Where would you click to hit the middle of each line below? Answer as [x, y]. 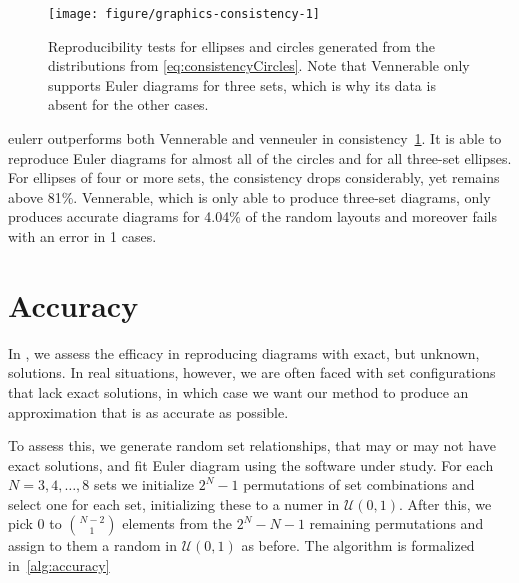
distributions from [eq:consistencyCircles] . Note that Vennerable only [259, 65]
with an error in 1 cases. [82, 236]
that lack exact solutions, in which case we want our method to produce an [238, 391]
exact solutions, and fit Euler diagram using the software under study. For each [251, 464]
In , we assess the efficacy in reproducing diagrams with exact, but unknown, [244, 352]
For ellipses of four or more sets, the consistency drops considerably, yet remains [254, 177]
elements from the [177, 523]
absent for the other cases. [128, 104]
